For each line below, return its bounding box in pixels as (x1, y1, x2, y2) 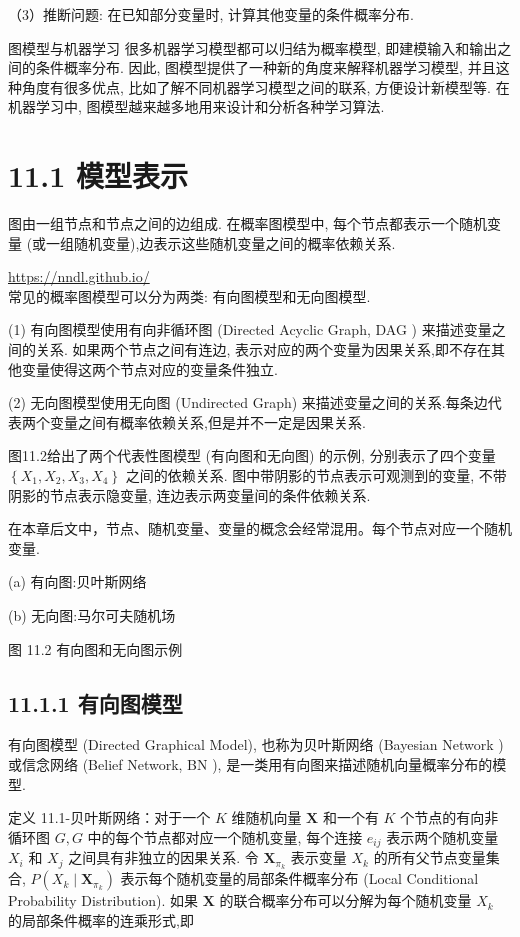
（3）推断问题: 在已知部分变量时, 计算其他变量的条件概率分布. (8, 4, 414, 24)
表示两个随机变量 (386, 826, 499, 847)
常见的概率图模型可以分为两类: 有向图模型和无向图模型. (8, 285, 371, 306)
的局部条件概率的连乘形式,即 (8, 909, 194, 930)
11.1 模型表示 (8, 155, 188, 196)
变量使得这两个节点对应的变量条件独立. (21, 358, 278, 379)
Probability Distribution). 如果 (8, 890, 198, 911)
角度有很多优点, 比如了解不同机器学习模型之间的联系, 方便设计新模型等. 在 (21, 76, 510, 97)
